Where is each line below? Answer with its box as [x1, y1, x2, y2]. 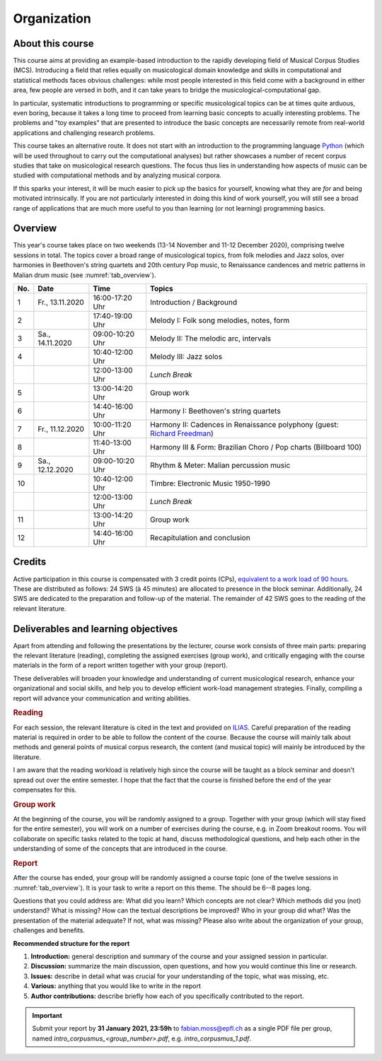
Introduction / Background [149, 298, 238, 307]
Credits [13, 556, 47, 568]
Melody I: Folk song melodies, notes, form [149, 315, 290, 325]
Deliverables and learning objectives [13, 623, 178, 635]
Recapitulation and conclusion [149, 533, 250, 542]
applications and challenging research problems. [13, 128, 156, 137]
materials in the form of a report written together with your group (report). [13, 661, 228, 669]
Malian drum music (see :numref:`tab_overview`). [13, 271, 156, 279]
